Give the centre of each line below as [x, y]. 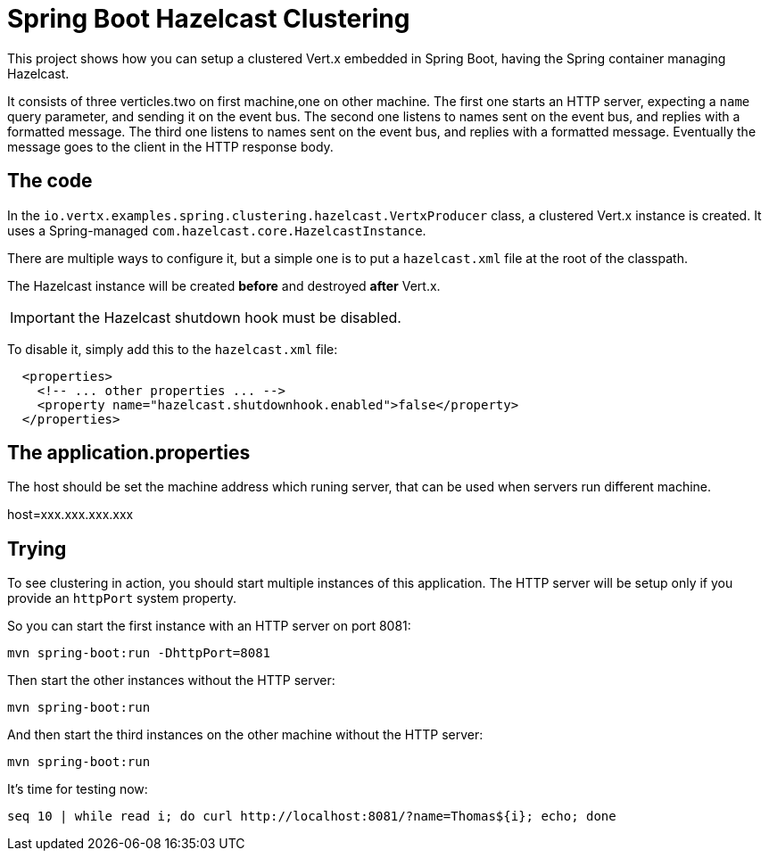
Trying [37, 549]
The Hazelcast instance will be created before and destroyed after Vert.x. [224, 285]
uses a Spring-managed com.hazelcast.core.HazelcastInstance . [217, 230]
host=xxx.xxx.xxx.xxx [70, 515]
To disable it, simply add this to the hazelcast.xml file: [173, 349]
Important [42, 317]
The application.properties [129, 453]
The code [50, 181]
